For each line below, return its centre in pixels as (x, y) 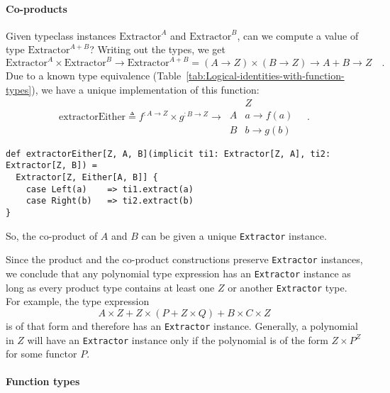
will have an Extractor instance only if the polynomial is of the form (178, 339)
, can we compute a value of (298, 35)
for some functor (41, 354)
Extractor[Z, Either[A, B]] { (87, 178)
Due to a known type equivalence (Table (94, 76)
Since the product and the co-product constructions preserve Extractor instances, (184, 259)
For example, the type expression (78, 301)
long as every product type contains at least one (110, 287)
